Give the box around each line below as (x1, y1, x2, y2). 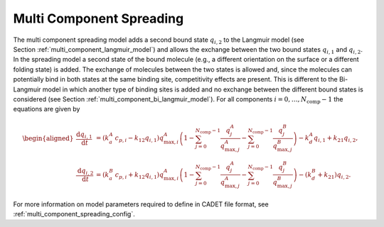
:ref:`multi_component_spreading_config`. (13, 210, 135, 218)
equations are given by (13, 105, 80, 113)
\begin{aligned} (22, 134, 74, 142)
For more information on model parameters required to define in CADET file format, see (13, 199, 270, 209)
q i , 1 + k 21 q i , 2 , (313, 134, 358, 144)
